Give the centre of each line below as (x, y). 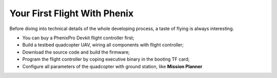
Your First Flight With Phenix (72, 13)
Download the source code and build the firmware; (76, 52)
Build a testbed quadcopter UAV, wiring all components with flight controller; (103, 45)
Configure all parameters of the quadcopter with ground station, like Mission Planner (112, 66)
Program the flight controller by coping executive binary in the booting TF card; (106, 59)
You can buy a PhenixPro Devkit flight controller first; (78, 38)
